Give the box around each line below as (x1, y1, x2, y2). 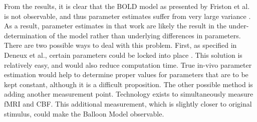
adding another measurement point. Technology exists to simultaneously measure (4, 89, 253, 99)
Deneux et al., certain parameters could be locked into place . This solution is (4, 49, 242, 60)
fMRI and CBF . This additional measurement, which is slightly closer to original (4, 98, 252, 109)
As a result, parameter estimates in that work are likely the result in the (4, 20, 226, 31)
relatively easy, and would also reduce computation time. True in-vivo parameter (4, 59, 252, 70)
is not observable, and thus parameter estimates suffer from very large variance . (4, 10, 251, 21)
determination (4, 30, 47, 40)
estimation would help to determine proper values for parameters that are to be (4, 69, 248, 80)
